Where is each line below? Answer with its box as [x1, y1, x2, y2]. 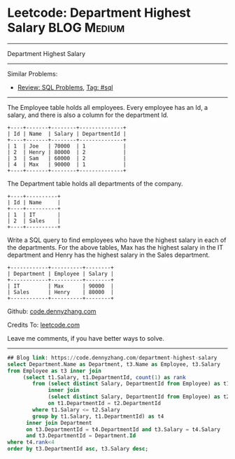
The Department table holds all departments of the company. [7, 179, 183, 188]
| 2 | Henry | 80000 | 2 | [7, 148, 127, 155]
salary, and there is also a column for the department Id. [7, 111, 169, 119]
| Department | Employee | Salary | [7, 270, 114, 277]
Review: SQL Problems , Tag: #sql [17, 83, 113, 92]
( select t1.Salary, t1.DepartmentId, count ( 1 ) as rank [22, 374, 187, 381]
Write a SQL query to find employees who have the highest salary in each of [7, 236, 227, 244]
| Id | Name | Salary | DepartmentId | [7, 130, 127, 137]
